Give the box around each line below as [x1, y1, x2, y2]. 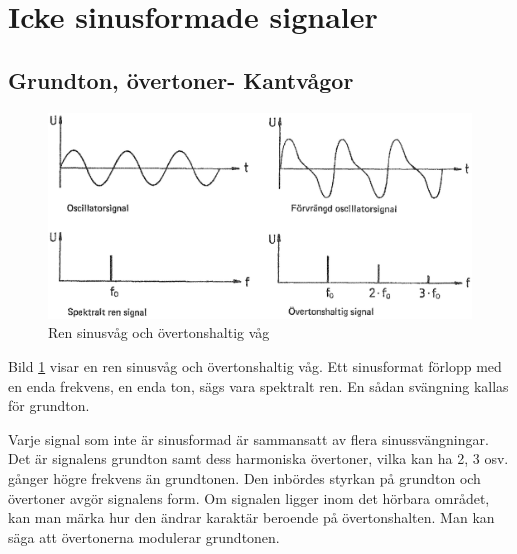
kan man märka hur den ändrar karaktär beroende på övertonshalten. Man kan [8, 507, 495, 528]
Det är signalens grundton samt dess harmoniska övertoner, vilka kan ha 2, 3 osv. [8, 448, 509, 469]
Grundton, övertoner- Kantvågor [8, 64, 354, 95]
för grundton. [8, 395, 90, 416]
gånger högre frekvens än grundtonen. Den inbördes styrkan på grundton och [8, 467, 481, 488]
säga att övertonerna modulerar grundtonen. [8, 526, 280, 547]
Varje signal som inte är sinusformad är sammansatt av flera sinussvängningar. [8, 428, 489, 449]
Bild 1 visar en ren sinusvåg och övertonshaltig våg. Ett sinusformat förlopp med [8, 355, 502, 376]
